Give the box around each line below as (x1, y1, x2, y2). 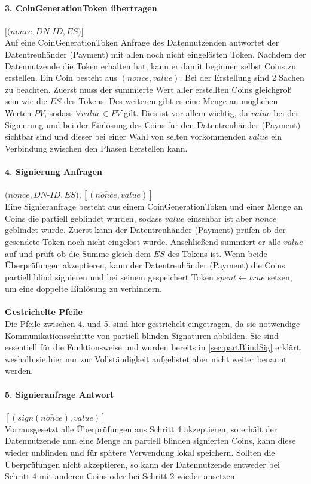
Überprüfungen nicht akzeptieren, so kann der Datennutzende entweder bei (5, 458, 280, 470)
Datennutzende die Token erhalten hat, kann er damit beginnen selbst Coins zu (5, 59, 297, 72)
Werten (5, 106, 32, 119)
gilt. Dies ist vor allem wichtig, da (124, 106, 249, 119)
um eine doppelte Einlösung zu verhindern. (5, 282, 162, 295)
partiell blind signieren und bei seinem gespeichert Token (5, 270, 214, 283)
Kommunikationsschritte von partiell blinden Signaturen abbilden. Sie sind (5, 329, 279, 341)
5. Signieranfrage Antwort (5, 388, 114, 400)
